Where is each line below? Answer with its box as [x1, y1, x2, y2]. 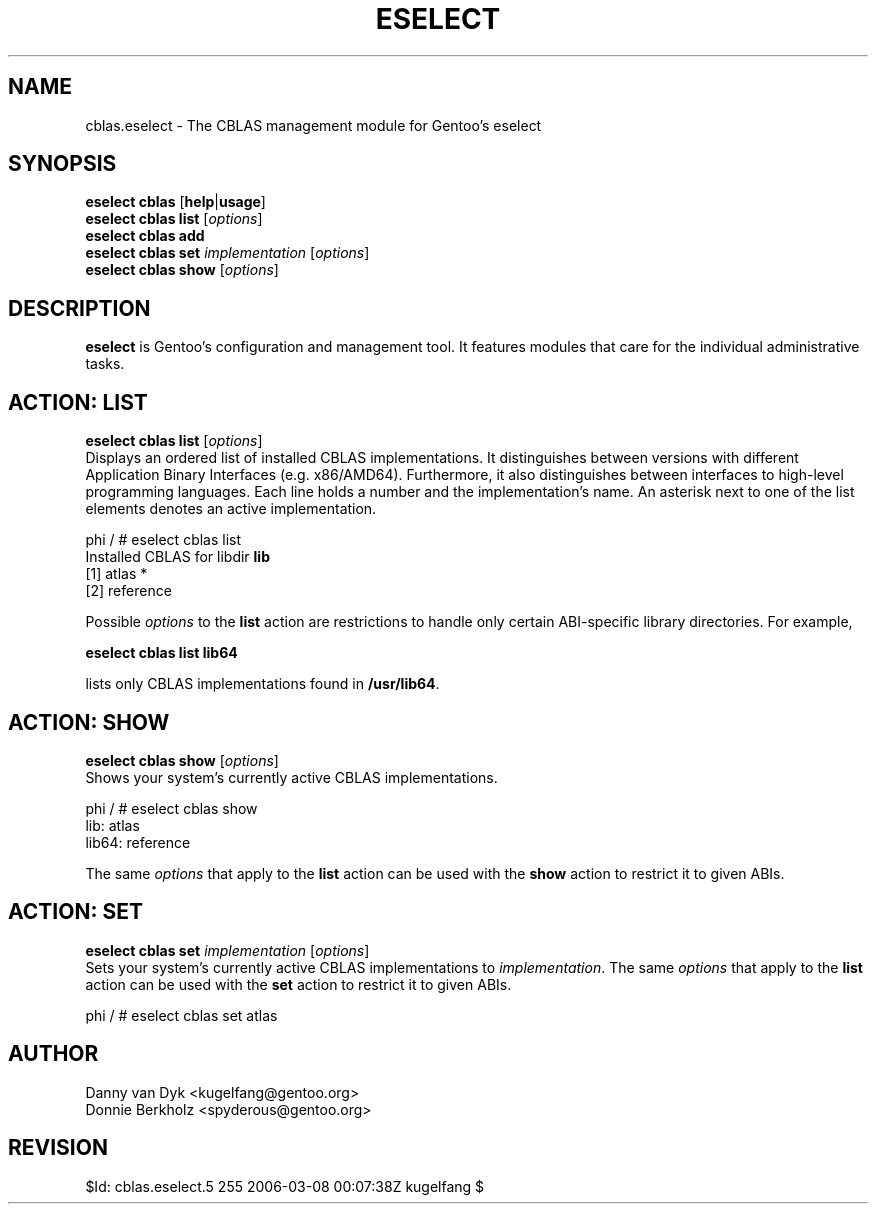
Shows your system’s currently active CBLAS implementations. [85, 768, 498, 786]
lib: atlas [85, 816, 140, 834]
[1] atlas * [85, 565, 148, 583]
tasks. [85, 355, 125, 373]
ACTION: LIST [8, 389, 148, 415]
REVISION [8, 1135, 108, 1161]
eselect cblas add [85, 227, 205, 245]
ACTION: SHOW [8, 709, 170, 735]
